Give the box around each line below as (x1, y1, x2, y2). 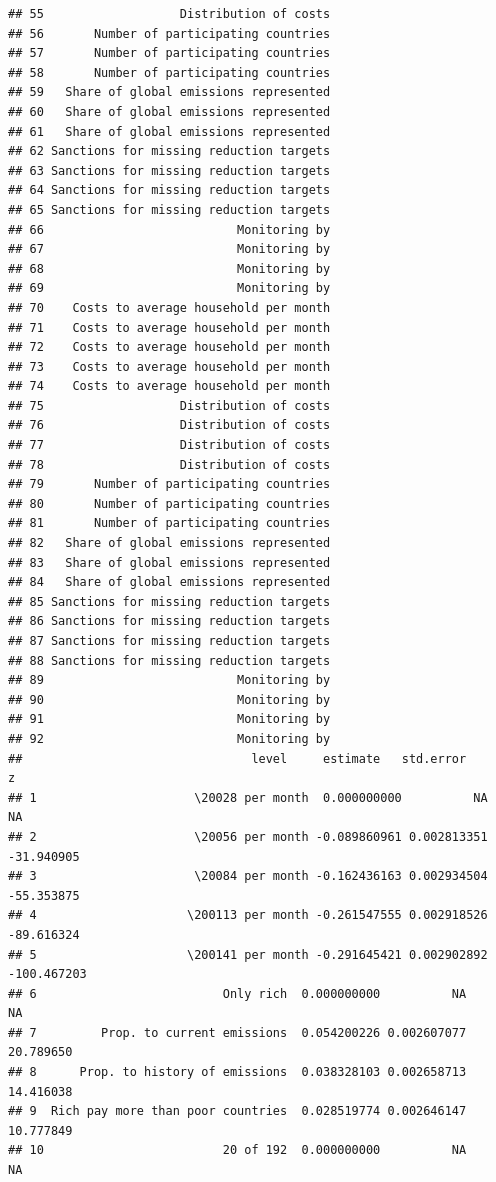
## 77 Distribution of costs (8, 438, 331, 453)
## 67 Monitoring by (8, 242, 331, 257)
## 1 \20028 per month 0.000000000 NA (8, 790, 488, 805)
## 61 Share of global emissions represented (8, 124, 331, 139)
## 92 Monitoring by (8, 731, 331, 746)
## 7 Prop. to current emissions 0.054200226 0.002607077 (8, 1025, 467, 1040)
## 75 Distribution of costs (8, 398, 331, 413)
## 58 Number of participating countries (8, 65, 331, 80)
